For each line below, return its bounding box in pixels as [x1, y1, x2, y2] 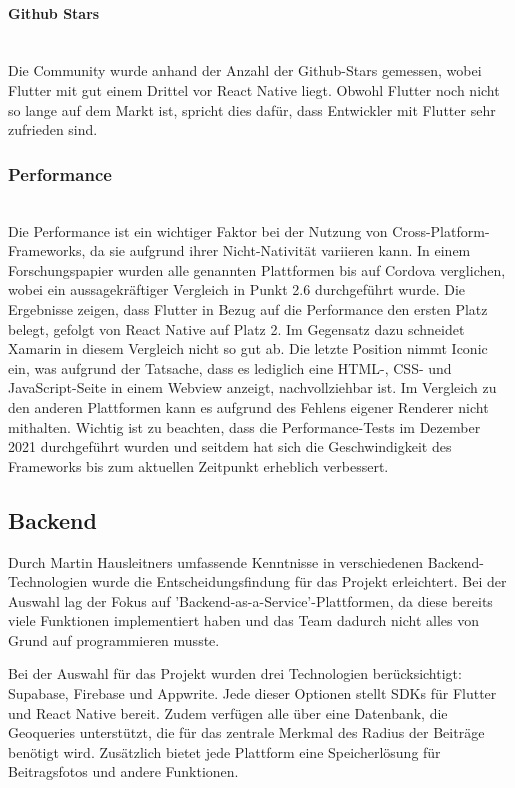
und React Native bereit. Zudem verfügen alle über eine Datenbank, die [8, 702, 448, 723]
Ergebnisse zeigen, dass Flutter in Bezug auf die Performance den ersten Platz [8, 298, 488, 319]
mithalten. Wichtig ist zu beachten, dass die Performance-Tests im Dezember [8, 416, 481, 437]
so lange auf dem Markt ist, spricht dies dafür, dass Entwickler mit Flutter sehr [8, 99, 496, 120]
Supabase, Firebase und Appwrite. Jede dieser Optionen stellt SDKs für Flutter [8, 683, 497, 704]
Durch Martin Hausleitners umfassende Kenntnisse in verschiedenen [8, 551, 424, 572]
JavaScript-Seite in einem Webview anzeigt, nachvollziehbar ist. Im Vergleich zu [8, 377, 497, 398]
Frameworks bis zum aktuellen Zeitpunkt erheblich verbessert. [8, 455, 389, 476]
